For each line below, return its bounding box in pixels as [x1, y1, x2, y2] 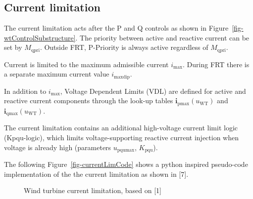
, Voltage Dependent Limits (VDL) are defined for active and [60, 85, 246, 96]
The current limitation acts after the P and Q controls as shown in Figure [4, 23, 229, 33]
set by [4, 42, 22, 52]
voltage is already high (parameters [4, 142, 111, 152]
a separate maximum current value [4, 69, 109, 79]
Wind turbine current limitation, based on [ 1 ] [24, 185, 161, 196]
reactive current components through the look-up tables [4, 95, 173, 106]
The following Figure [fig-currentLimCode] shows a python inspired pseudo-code [4, 159, 248, 169]
